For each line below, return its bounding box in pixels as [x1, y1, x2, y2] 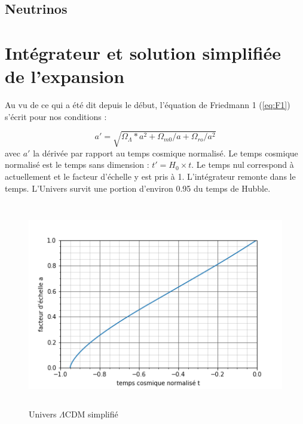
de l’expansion [5, 64, 125, 88]
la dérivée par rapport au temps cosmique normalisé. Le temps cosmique [33, 146, 298, 159]
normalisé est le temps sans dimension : [5, 158, 149, 171]
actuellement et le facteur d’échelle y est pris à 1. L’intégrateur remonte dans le [5, 170, 296, 183]
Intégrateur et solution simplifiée [5, 40, 281, 64]
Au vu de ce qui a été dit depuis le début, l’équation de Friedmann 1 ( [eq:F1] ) [5, 99, 290, 111]
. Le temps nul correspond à [191, 158, 294, 171]
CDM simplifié [65, 407, 118, 420]
